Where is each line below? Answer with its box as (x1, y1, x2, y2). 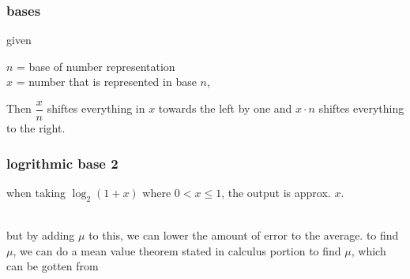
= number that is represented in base (16, 73, 197, 90)
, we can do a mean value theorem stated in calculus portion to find (13, 242, 341, 259)
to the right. (6, 120, 66, 136)
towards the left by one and (158, 100, 292, 117)
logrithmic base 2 (6, 153, 118, 173)
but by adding (6, 227, 75, 244)
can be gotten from (6, 258, 99, 274)
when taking (6, 184, 66, 200)
